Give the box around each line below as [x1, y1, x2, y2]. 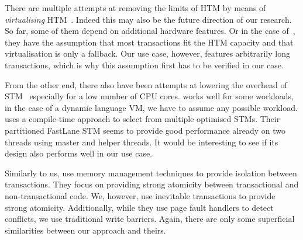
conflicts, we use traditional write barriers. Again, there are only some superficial [5, 213, 295, 225]
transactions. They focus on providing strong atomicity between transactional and [5, 178, 299, 190]
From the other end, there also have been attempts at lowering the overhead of [5, 78, 287, 91]
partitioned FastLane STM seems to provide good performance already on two [5, 124, 285, 136]
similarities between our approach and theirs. [5, 224, 166, 236]
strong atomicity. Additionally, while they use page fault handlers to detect [5, 201, 274, 213]
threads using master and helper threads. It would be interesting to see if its [5, 135, 278, 148]
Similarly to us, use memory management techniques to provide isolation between [5, 166, 297, 179]
